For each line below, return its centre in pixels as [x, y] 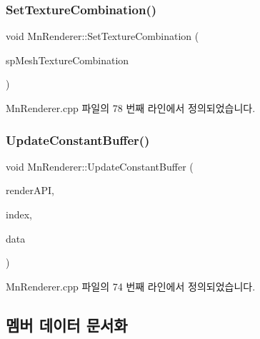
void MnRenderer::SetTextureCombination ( [102, 36]
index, [19, 214]
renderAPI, [30, 190]
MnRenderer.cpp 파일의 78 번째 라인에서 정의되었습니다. [131, 108]
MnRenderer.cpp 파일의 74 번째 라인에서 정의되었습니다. [131, 286]
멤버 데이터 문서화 [67, 324]
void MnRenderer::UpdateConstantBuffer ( [100, 166]
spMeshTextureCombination [67, 60]
